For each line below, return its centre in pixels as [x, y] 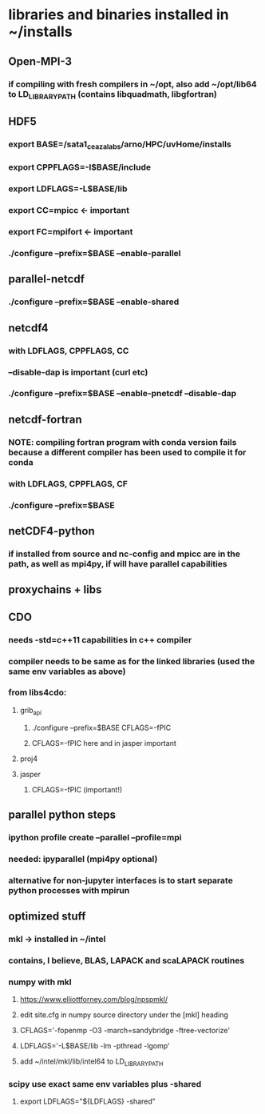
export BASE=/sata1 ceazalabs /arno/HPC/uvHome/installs [120, 145]
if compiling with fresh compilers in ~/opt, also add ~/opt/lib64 [132, 84]
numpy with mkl [40, 982]
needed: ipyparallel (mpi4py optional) [83, 859]
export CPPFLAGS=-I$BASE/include [80, 167]
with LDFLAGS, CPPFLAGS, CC [69, 351]
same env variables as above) [67, 671]
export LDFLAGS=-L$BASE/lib [68, 189]
